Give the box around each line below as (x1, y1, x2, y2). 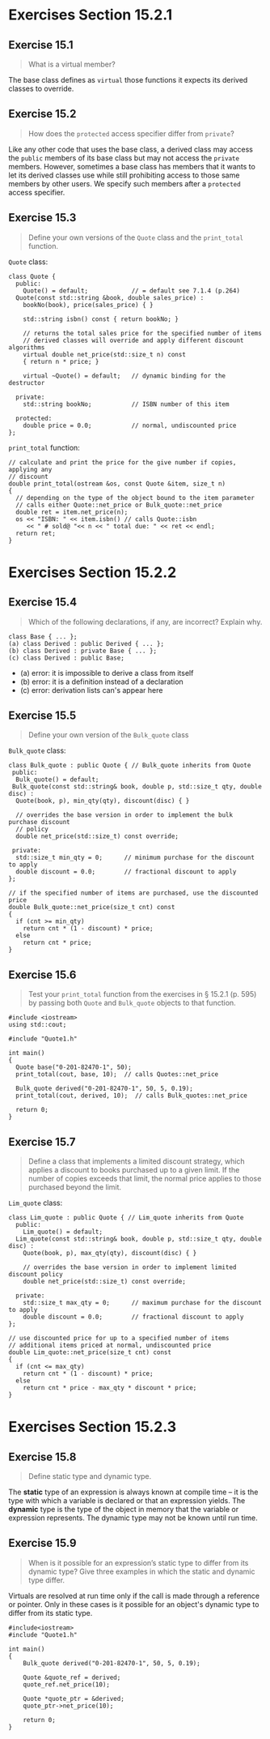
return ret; (15, 529, 57, 537)
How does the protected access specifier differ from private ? (27, 128, 234, 139)
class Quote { (8, 272, 57, 280)
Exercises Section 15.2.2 (8, 563, 177, 581)
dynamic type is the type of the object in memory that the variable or (8, 1505, 239, 1515)
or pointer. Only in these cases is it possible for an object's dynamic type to (8, 1599, 259, 1609)
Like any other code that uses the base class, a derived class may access (8, 144, 253, 154)
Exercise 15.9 (8, 1536, 77, 1550)
